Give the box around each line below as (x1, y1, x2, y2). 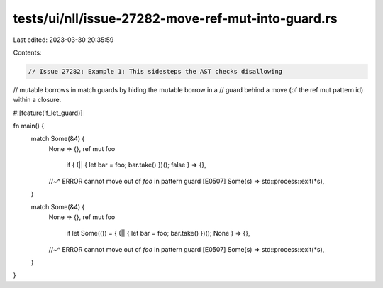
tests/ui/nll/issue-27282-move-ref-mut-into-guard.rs (13, 11, 338, 26)
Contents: (13, 48, 42, 57)
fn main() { (13, 121, 45, 131)
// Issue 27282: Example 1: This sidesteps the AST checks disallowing (28, 67, 283, 75)
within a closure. (13, 96, 62, 104)
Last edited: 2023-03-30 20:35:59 (13, 35, 114, 44)
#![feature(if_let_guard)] (13, 109, 83, 117)
